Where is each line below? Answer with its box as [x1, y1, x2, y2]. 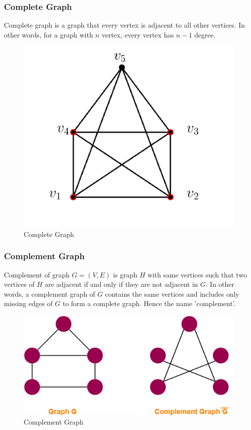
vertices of [4, 279, 35, 289]
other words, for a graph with [4, 29, 93, 39]
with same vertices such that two [147, 269, 247, 279]
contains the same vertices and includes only [105, 288, 239, 299]
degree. [194, 29, 216, 39]
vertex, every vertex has [102, 29, 174, 39]
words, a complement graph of [4, 288, 95, 299]
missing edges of [4, 298, 53, 309]
